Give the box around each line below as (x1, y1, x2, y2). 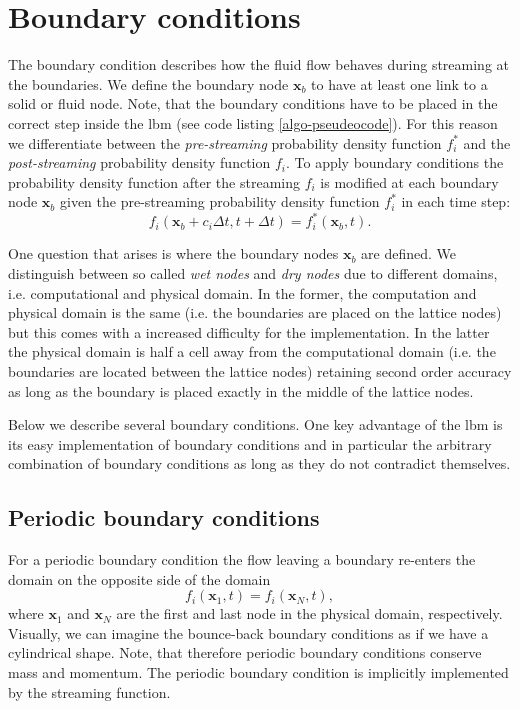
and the (463, 132, 511, 153)
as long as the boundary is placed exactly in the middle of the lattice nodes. (8, 380, 474, 401)
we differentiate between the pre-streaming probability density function (8, 132, 442, 153)
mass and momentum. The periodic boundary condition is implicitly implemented (8, 662, 509, 683)
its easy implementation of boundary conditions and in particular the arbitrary (8, 433, 492, 454)
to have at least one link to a (311, 73, 488, 94)
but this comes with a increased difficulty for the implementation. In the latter (8, 321, 490, 342)
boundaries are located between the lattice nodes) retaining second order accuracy (8, 360, 512, 381)
